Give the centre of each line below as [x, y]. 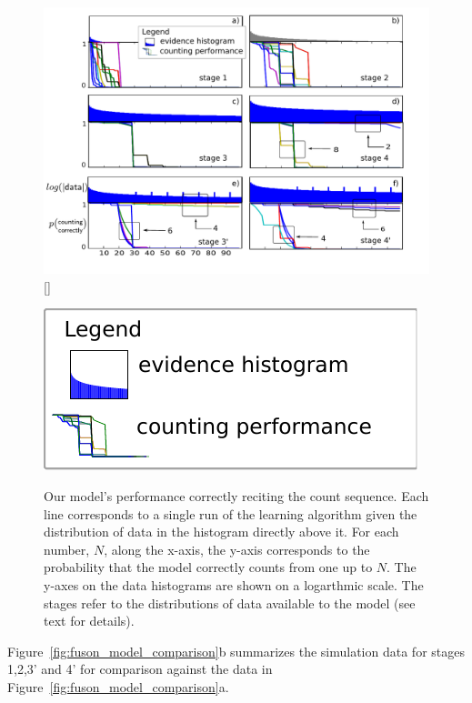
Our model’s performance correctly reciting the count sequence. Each [236, 495]
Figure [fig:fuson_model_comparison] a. [118, 686]
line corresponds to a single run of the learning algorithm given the [231, 513]
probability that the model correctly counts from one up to [208, 567]
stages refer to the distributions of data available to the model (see [230, 603]
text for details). [89, 621]
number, [67, 549]
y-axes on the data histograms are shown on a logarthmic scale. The [234, 584]
